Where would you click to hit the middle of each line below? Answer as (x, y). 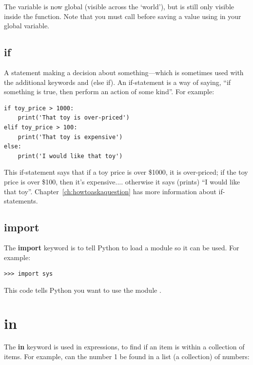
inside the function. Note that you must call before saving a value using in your (123, 16)
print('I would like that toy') (70, 156)
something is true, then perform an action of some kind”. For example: (109, 91)
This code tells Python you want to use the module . (83, 290)
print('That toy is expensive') (70, 137)
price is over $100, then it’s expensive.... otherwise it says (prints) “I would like (122, 181)
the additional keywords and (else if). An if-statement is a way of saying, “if (117, 82)
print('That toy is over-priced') (74, 118)
